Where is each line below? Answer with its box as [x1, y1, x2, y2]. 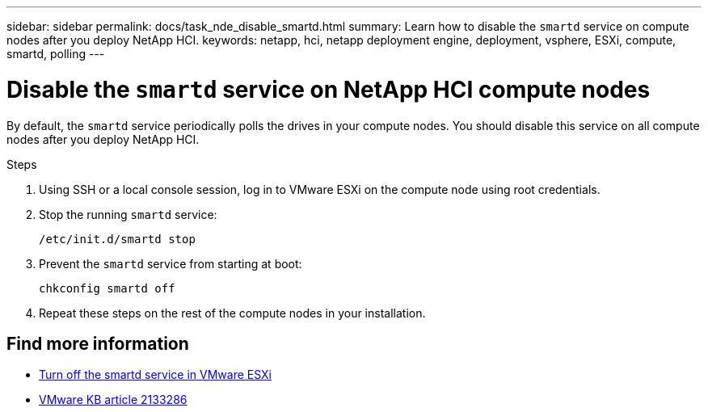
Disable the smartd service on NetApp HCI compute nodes [6, 75, 651, 103]
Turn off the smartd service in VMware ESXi [39, 368, 272, 382]
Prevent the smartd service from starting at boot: [39, 256, 302, 271]
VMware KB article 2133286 [39, 393, 188, 407]
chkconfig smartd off [39, 281, 175, 295]
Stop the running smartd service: [39, 207, 217, 221]
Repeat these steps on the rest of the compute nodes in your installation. [39, 305, 426, 320]
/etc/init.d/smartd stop [39, 232, 196, 246]
